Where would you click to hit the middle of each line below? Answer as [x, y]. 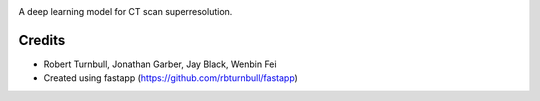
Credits [42, 40]
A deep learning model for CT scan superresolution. [125, 11]
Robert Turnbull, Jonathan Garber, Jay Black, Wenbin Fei [160, 64]
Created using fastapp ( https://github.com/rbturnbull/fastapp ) [171, 78]
